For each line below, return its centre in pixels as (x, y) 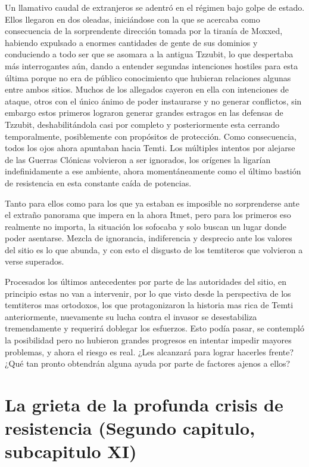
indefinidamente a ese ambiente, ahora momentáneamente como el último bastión (153, 171)
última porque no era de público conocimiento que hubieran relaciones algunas (148, 77)
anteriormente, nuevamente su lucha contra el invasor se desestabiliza (131, 316)
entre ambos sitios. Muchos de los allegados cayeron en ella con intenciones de (147, 89)
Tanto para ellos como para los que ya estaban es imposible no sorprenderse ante (152, 203)
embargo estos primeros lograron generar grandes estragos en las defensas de (144, 113)
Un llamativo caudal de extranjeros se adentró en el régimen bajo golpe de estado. (155, 7)
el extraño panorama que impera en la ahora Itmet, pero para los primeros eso (148, 215)
